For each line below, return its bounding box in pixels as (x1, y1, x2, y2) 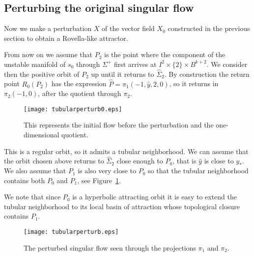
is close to (204, 156, 234, 166)
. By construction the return (164, 68, 250, 79)
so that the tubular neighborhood (148, 165, 249, 176)
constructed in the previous (168, 23, 250, 33)
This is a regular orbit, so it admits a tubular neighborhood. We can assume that (4, 146, 249, 156)
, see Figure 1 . (77, 175, 121, 185)
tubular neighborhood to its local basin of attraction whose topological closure (4, 201, 240, 211)
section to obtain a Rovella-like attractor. (4, 32, 128, 43)
